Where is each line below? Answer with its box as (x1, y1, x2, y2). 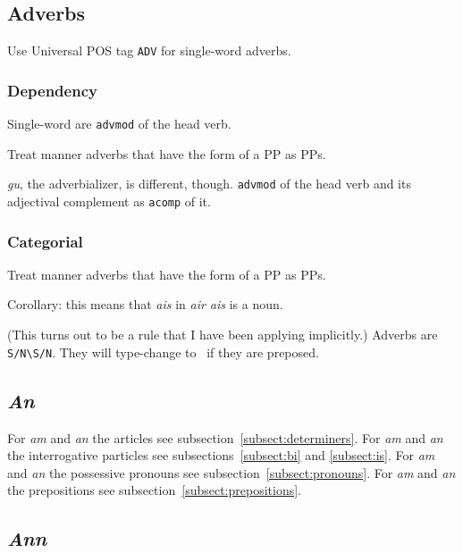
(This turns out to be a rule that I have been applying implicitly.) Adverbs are (7, 325, 438, 344)
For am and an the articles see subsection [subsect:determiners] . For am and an (7, 428, 443, 447)
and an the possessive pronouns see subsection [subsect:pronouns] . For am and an (7, 463, 456, 482)
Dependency (7, 79, 97, 101)
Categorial (7, 230, 83, 252)
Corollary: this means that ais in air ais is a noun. (7, 295, 283, 314)
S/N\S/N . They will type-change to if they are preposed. (7, 342, 319, 361)
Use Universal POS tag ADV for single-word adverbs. (7, 41, 291, 60)
